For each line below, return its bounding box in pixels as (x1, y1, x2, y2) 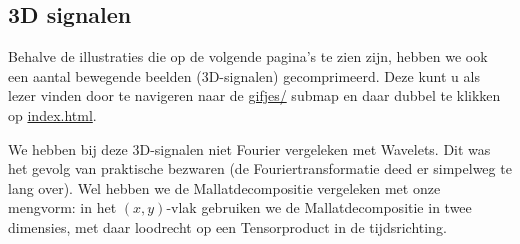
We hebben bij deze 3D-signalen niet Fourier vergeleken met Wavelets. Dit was (8, 138, 491, 159)
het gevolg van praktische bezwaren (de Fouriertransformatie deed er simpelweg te (8, 158, 512, 179)
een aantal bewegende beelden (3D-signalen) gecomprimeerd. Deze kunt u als (8, 65, 480, 86)
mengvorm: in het (8, 197, 117, 218)
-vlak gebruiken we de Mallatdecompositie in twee (166, 197, 472, 218)
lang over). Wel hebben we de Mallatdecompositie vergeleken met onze (8, 177, 441, 198)
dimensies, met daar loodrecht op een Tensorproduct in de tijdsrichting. (8, 216, 447, 237)
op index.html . (8, 104, 97, 125)
